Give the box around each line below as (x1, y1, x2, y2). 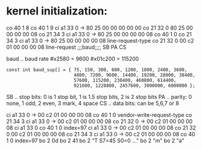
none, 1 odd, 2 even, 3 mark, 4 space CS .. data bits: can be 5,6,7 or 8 (6, 100, 179, 107)
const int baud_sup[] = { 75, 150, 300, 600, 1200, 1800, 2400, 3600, (6, 66, 188, 73)
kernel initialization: (6, 4, 108, 18)
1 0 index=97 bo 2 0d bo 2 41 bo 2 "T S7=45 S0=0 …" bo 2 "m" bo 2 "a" (6, 137, 185, 144)
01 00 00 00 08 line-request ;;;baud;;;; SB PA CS (6, 43, 127, 51)
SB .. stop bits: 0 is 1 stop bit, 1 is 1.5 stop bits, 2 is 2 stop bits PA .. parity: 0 (6, 93, 192, 100)
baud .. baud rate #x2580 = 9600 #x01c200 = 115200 (6, 55, 139, 62)
